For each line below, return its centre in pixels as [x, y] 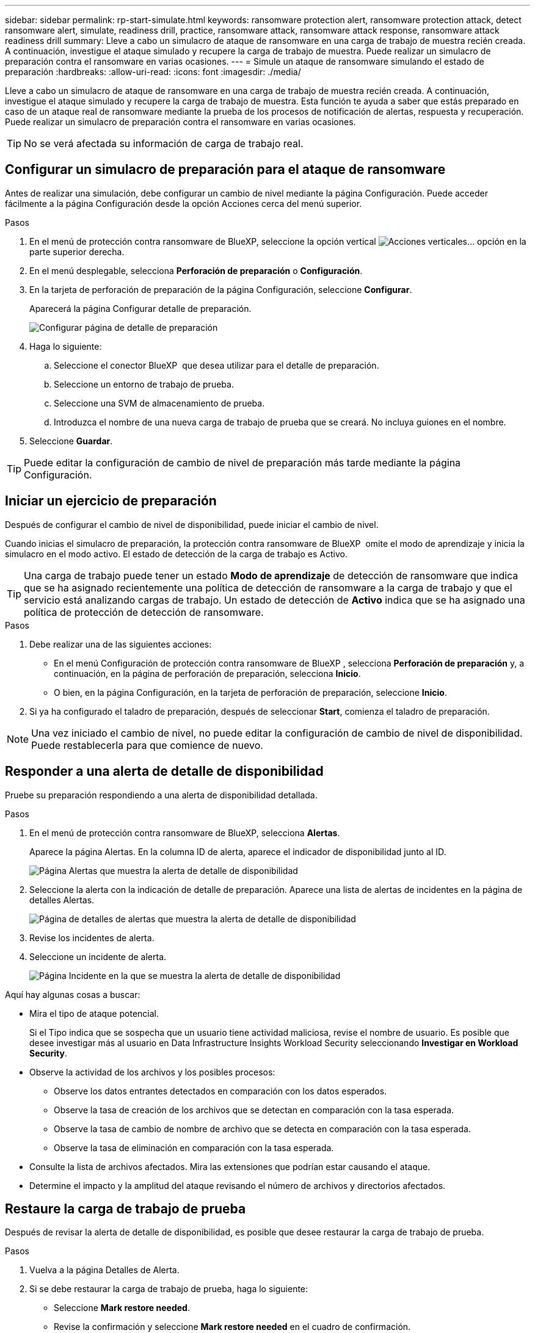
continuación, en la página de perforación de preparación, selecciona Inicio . [207, 673]
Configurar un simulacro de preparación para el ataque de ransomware [225, 170]
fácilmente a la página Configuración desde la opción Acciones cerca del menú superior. [184, 203]
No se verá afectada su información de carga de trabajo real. [164, 143]
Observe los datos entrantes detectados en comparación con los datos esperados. [220, 1091]
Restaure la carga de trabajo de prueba [126, 1208]
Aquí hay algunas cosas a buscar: [73, 994]
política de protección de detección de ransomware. [144, 612]
